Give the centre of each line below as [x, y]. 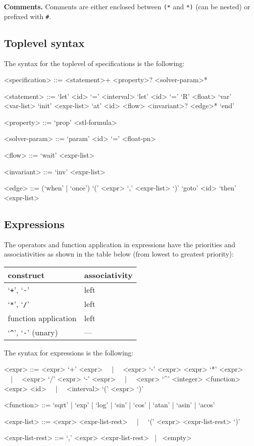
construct [26, 275]
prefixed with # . [28, 16]
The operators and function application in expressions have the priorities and [120, 244]
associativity [108, 275]
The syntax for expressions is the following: [69, 352]
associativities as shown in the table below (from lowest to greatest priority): [119, 254]
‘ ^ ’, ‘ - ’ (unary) [33, 332]
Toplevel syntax [44, 42]
